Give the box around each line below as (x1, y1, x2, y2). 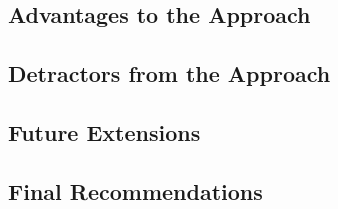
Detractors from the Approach (8, 58, 331, 89)
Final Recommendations (8, 175, 263, 206)
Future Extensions (8, 116, 201, 147)
